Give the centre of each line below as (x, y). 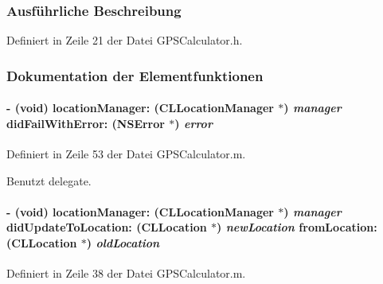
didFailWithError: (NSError (86, 123)
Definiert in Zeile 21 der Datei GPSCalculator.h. (125, 40)
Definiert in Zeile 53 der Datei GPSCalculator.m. (126, 154)
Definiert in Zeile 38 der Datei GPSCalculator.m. (126, 273)
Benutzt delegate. (49, 180)
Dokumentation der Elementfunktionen (135, 75)
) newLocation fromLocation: (297, 227)
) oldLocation (123, 243)
